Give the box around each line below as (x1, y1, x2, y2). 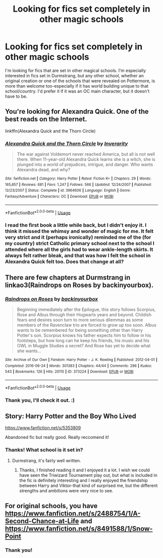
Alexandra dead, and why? (16, 167, 70, 173)
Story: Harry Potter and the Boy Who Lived (5, 412, 137, 420)
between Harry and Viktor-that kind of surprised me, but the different (19, 483, 158, 488)
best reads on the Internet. (5, 115, 87, 124)
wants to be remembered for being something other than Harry (16, 327, 143, 333)
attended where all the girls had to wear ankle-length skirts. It (5, 246, 154, 253)
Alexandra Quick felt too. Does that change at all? (5, 258, 124, 265)
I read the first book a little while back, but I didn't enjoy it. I (5, 222, 147, 229)
